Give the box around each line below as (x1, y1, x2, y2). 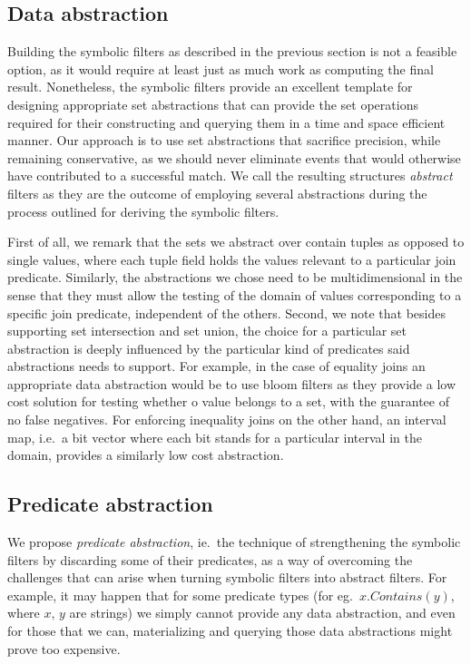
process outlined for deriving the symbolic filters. (7, 201, 280, 220)
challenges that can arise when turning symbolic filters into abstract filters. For (7, 568, 447, 587)
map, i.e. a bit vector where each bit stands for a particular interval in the (7, 427, 422, 446)
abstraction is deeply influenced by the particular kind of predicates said (7, 338, 410, 357)
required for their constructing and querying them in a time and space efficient (7, 112, 446, 132)
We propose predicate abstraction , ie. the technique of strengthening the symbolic (7, 532, 461, 552)
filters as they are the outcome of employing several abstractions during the (7, 183, 427, 202)
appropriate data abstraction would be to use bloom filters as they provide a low (7, 374, 456, 393)
